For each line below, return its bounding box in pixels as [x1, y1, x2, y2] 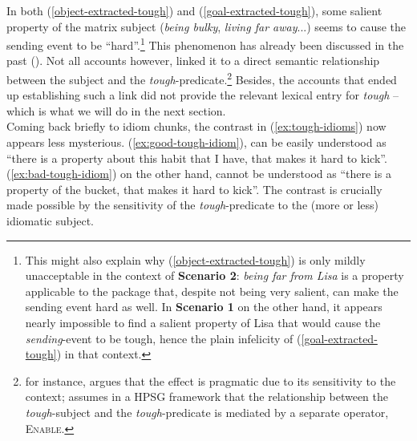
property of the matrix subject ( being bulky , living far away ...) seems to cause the [6, 18, 407, 34]
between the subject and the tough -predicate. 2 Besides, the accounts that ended [6, 69, 397, 87]
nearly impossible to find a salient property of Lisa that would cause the [25, 314, 381, 330]
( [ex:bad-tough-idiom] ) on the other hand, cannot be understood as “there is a [6, 165, 391, 182]
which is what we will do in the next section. [6, 102, 226, 119]
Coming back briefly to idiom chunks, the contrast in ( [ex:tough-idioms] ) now [6, 118, 387, 135]
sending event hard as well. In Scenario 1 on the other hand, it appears [25, 298, 383, 315]
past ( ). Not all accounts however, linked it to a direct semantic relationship [6, 52, 380, 69]
